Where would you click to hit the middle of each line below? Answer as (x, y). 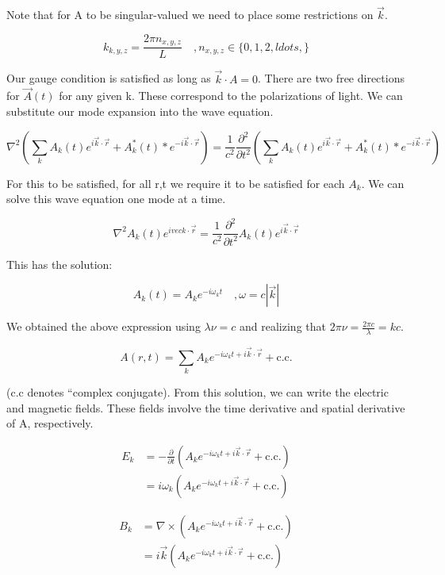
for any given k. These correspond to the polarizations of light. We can (231, 96)
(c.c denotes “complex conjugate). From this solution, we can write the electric (198, 392)
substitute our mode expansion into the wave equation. (140, 111)
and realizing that (283, 326)
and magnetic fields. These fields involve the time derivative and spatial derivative (206, 407)
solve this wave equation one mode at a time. (116, 199)
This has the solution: (59, 264)
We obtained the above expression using (104, 326)
